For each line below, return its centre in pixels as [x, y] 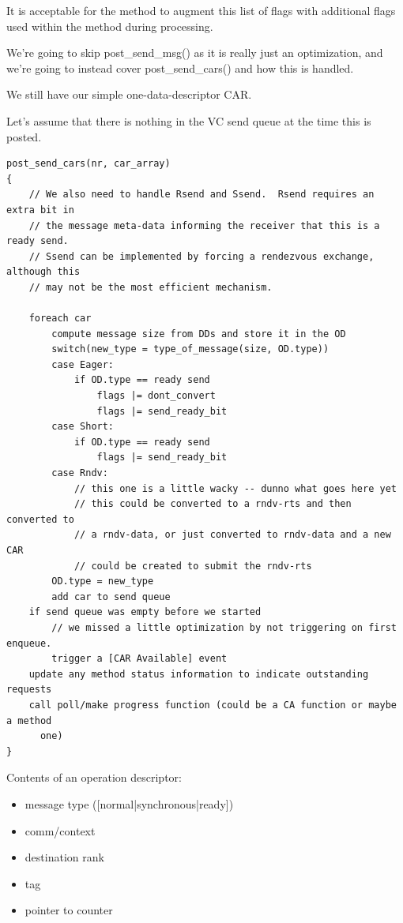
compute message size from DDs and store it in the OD [199, 334]
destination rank [64, 857]
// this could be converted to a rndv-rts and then [213, 504]
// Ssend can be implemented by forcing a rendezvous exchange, [201, 256]
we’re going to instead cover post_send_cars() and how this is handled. [180, 68]
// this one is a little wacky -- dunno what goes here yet [235, 488]
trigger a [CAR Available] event [139, 659]
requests [29, 690]
